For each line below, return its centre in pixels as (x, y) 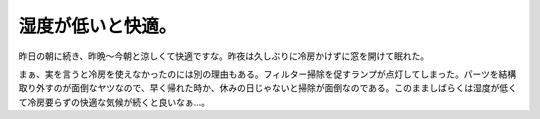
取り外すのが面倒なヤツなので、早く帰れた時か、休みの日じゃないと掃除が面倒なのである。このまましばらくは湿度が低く (268, 88)
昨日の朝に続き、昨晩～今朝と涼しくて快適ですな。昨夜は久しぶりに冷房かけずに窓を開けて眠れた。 (224, 56)
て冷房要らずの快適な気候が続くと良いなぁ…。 (114, 102)
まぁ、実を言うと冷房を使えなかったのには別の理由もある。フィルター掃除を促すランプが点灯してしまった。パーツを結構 (267, 74)
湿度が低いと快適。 (97, 26)
